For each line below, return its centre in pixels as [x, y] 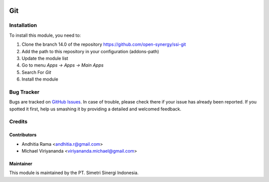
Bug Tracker [24, 92]
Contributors [23, 135]
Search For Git [37, 72]
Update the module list [45, 58]
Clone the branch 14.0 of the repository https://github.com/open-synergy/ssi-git [104, 44]
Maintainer [21, 164]
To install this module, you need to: [45, 35]
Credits [18, 122]
